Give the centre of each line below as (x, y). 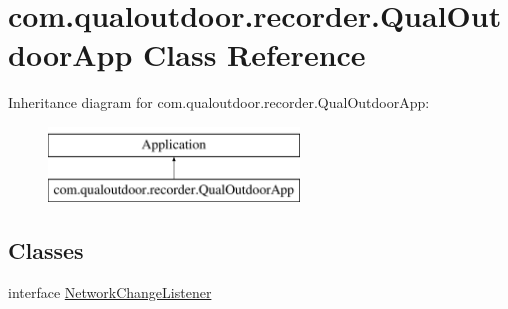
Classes (46, 250)
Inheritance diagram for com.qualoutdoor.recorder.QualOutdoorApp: (219, 102)
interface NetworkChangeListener (110, 292)
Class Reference (254, 54)
